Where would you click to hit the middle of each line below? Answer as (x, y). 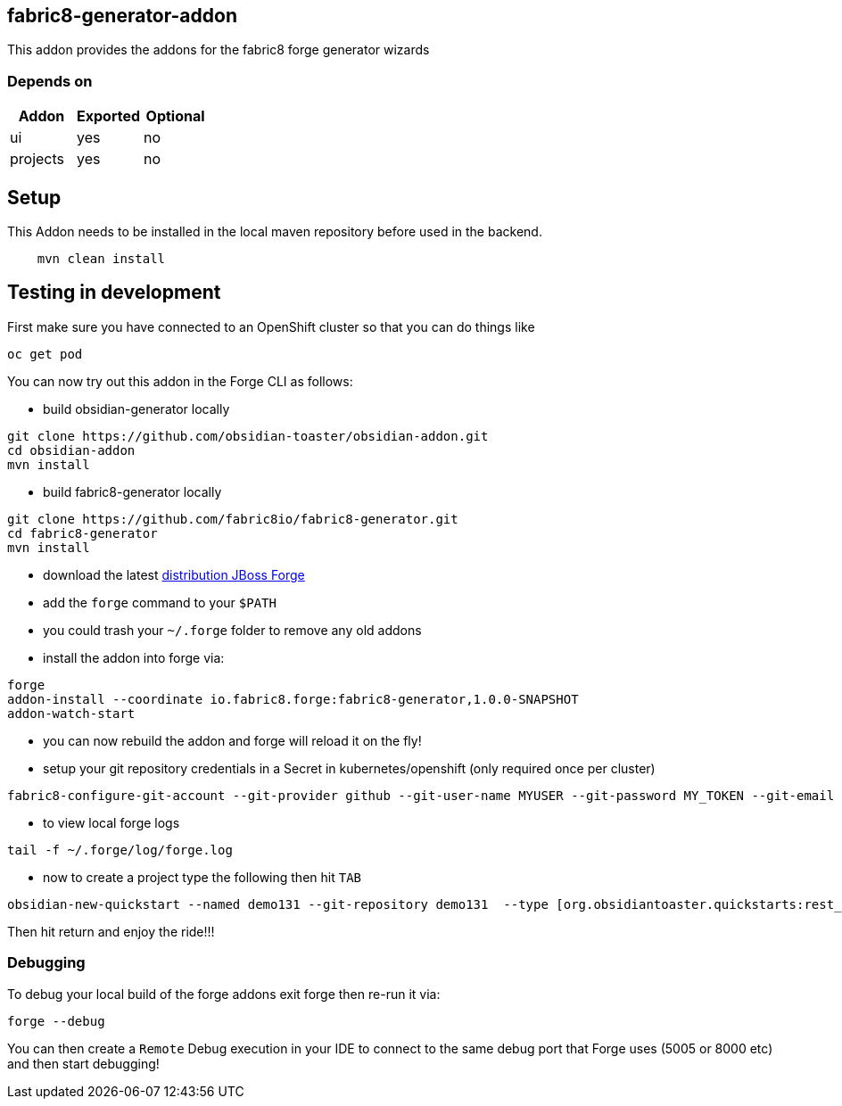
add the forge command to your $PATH (160, 602)
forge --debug (56, 1021)
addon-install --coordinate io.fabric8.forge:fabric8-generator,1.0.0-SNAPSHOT (293, 699)
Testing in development (114, 293)
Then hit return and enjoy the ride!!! (111, 931)
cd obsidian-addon (71, 450)
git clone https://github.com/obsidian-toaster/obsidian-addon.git (248, 436)
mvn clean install (101, 259)
